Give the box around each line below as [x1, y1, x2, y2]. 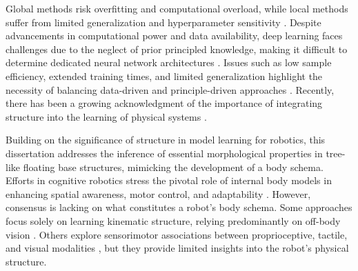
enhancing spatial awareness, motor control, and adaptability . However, [6, 186, 311, 201]
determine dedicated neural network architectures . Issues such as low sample [6, 55, 332, 70]
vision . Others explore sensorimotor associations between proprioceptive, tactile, [6, 227, 348, 241]
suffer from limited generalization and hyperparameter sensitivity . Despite [6, 14, 321, 29]
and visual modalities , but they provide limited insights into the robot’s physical [6, 241, 349, 255]
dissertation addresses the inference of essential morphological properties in [6, 145, 323, 160]
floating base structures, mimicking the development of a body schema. [23, 159, 324, 174]
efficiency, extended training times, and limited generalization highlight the [6, 68, 323, 83]
